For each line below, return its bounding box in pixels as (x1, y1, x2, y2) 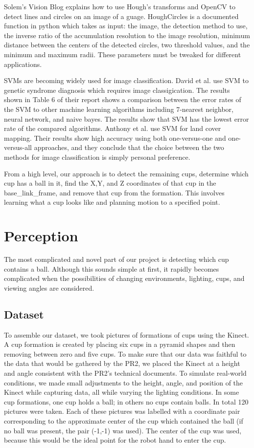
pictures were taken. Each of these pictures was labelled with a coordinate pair (4, 406, 240, 416)
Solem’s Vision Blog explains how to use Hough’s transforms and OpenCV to (4, 1, 235, 11)
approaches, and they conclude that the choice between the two (34, 142, 224, 152)
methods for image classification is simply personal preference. (4, 151, 190, 162)
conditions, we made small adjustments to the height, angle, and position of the (4, 377, 243, 387)
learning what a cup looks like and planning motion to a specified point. (4, 197, 220, 207)
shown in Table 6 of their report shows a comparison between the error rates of (4, 94, 241, 105)
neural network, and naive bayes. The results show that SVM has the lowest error (4, 113, 249, 124)
